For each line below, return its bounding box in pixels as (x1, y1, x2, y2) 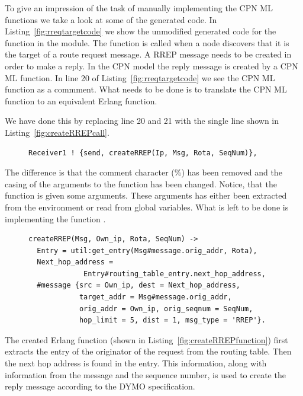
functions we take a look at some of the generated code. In (5, 13, 217, 25)
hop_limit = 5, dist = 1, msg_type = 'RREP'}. (79, 316, 266, 325)
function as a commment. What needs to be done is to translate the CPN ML (5, 83, 287, 95)
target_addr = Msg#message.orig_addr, (79, 293, 232, 302)
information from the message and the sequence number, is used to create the (5, 368, 286, 381)
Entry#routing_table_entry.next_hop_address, (83, 269, 266, 278)
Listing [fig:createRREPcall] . (5, 126, 109, 138)
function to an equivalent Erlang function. (5, 94, 157, 107)
